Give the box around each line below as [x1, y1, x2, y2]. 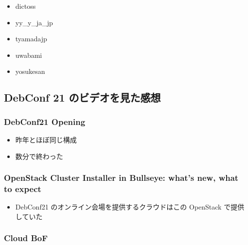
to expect [4, 183, 41, 194]
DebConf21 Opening [4, 115, 86, 127]
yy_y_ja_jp [15, 17, 53, 27]
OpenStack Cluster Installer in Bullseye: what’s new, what [4, 172, 239, 184]
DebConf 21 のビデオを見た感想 [4, 90, 161, 105]
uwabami [15, 50, 42, 60]
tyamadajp [15, 34, 47, 44]
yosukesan [15, 66, 45, 76]
